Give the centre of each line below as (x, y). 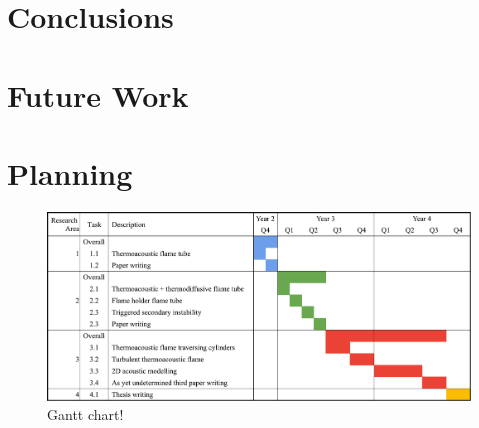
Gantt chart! (85, 414)
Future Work (98, 94)
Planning (70, 172)
